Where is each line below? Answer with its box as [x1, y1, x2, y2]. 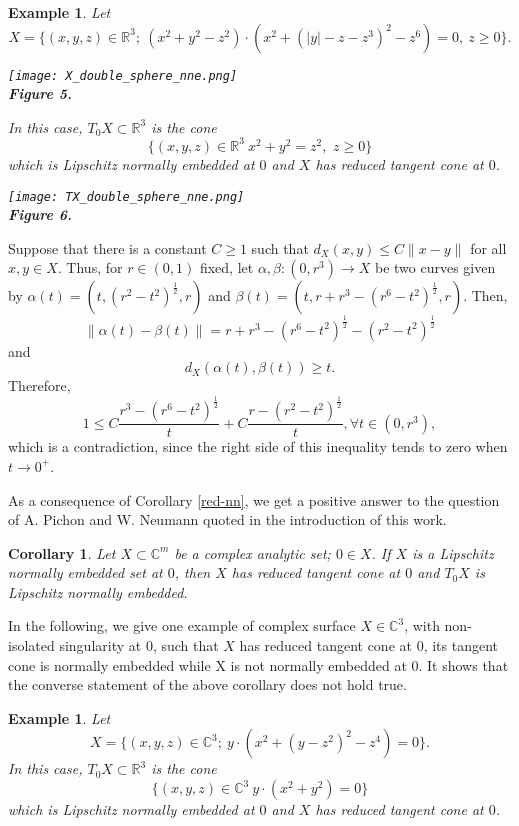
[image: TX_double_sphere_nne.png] [8, 189, 245, 204]
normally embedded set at [8, 562, 163, 583]
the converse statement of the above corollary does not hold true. [8, 674, 407, 695]
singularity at [59, 635, 142, 656]
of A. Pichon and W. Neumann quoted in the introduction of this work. [8, 509, 447, 530]
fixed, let [199, 257, 254, 278]
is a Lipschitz [412, 542, 494, 563]
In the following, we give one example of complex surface [8, 615, 356, 636]
